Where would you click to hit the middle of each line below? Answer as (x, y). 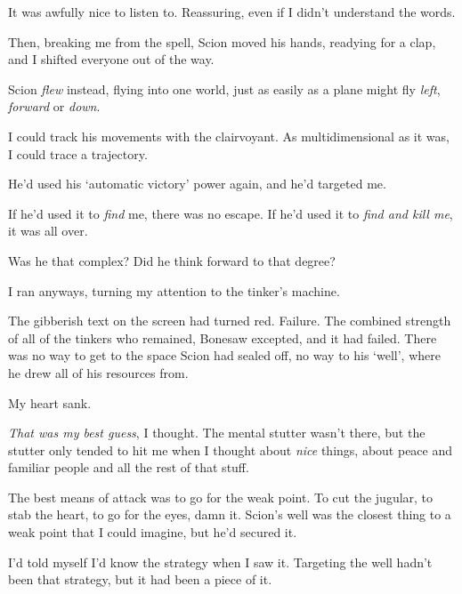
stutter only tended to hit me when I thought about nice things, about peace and (231, 450)
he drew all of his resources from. (98, 372)
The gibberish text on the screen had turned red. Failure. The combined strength (230, 321)
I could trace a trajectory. (78, 153)
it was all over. (48, 231)
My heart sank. (50, 402)
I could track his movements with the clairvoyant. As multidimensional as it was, (229, 136)
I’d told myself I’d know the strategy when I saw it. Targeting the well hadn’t (220, 562)
